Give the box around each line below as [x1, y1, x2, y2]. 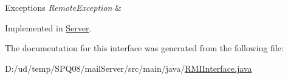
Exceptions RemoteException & [5, 1, 122, 13]
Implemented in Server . [5, 21, 92, 34]
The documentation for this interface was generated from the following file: [5, 42, 284, 54]
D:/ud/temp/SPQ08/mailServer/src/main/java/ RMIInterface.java [5, 62, 252, 74]
